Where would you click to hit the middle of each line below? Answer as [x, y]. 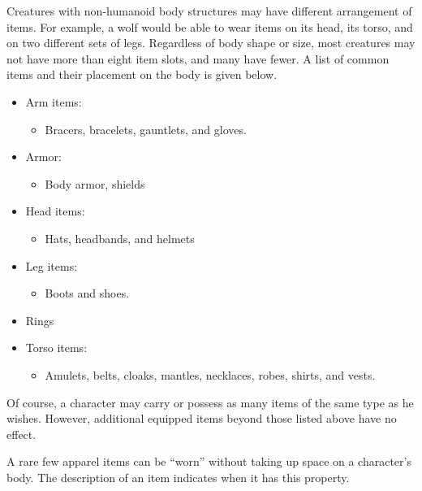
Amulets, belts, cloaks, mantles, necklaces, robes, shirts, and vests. [210, 374]
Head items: [55, 211]
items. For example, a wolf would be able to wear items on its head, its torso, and [210, 26]
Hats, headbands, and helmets [120, 238]
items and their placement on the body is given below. [142, 74]
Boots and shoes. [87, 293]
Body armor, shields [95, 183]
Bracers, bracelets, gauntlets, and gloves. [146, 129]
